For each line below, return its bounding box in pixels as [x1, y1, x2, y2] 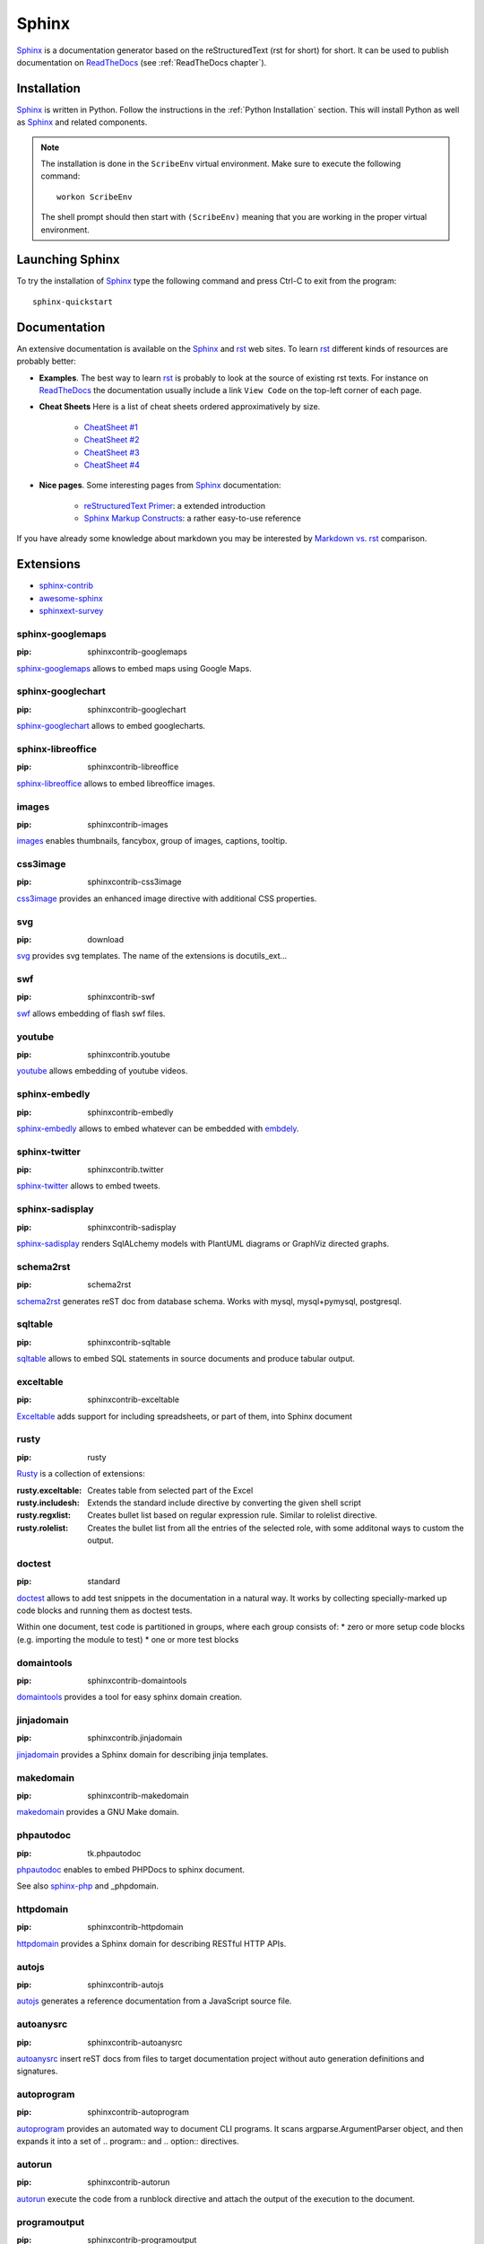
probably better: [16, 355, 76, 367]
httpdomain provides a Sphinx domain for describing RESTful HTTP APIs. [16, 1938, 287, 1949]
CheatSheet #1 [83, 422, 138, 433]
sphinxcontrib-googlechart [87, 704, 187, 714]
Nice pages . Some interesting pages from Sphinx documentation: [39, 480, 281, 491]
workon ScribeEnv [56, 191, 133, 202]
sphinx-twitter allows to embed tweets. [16, 1180, 160, 1191]
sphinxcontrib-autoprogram [87, 2107, 190, 2117]
